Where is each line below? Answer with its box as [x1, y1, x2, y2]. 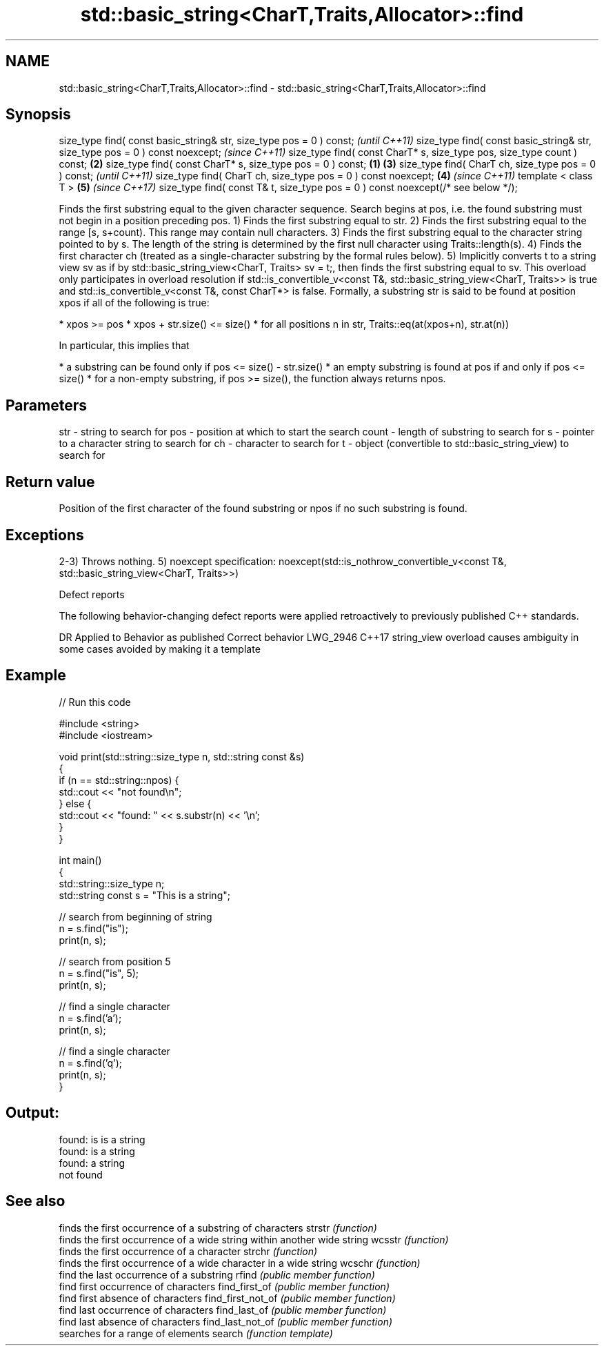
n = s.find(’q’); [59, 1056, 123, 1069]
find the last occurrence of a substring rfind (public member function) [59, 1268, 375, 1281]
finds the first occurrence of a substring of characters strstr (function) [59, 1221, 377, 1234]
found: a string [59, 1156, 125, 1169]
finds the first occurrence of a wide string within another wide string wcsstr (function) [59, 1233, 449, 1245]
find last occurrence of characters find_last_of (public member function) [59, 1303, 387, 1316]
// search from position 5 [59, 955, 171, 967]
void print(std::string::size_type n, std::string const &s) [59, 750, 305, 762]
